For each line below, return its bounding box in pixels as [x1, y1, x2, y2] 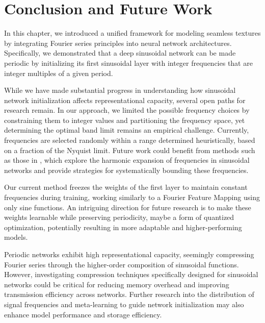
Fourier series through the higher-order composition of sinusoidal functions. [4, 259, 239, 269]
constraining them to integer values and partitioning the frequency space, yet [4, 114, 245, 125]
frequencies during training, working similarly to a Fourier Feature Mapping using [4, 192, 260, 203]
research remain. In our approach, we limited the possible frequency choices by [4, 105, 250, 115]
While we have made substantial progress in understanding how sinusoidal [4, 85, 236, 95]
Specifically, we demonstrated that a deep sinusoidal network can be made [4, 47, 236, 58]
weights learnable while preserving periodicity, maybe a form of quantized [4, 212, 234, 222]
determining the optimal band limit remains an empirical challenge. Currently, [4, 125, 249, 135]
